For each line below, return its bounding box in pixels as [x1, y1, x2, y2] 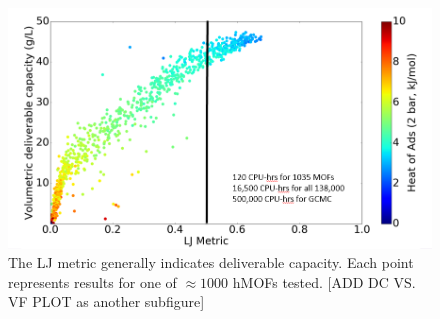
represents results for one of [8, 271, 177, 292]
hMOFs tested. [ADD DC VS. [232, 271, 416, 292]
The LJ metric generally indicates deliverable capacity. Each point [8, 252, 414, 273]
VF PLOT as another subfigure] [8, 291, 205, 312]
